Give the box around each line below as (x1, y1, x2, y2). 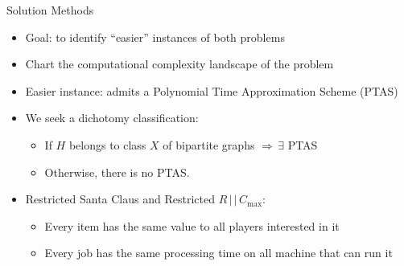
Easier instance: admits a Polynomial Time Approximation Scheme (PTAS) (25, 82, 398, 99)
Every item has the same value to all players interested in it (44, 217, 340, 234)
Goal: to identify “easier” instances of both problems (25, 28, 285, 45)
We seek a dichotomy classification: (25, 109, 199, 126)
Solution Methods (6, 2, 94, 18)
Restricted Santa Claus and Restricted (25, 190, 215, 207)
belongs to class (68, 136, 146, 153)
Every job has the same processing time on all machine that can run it (44, 244, 393, 261)
